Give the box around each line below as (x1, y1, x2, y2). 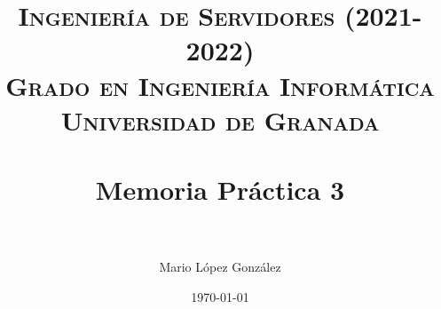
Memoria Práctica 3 (95, 171, 345, 208)
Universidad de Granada (60, 101, 380, 138)
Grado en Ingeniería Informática (5, 67, 435, 103)
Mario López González (159, 257, 281, 276)
